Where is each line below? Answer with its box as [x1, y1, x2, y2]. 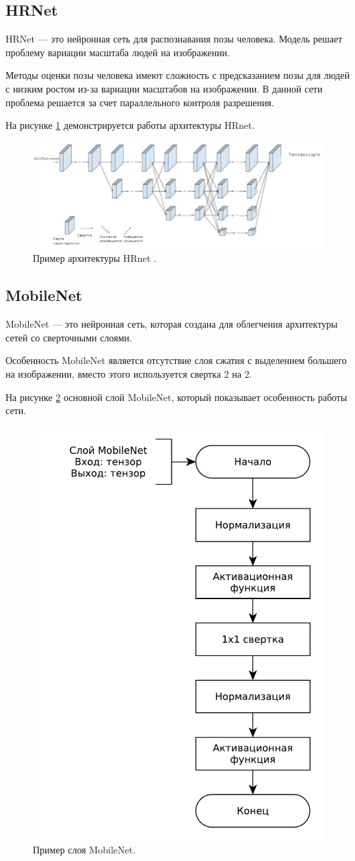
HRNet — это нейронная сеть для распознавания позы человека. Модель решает [5, 32, 343, 46]
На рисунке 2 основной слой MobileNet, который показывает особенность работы [5, 389, 347, 404]
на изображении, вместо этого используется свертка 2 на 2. [5, 367, 252, 381]
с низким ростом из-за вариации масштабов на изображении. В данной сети [5, 81, 323, 95]
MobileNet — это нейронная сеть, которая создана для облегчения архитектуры [5, 317, 338, 331]
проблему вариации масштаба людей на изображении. [5, 45, 230, 59]
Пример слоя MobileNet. [33, 842, 136, 856]
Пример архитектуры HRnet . [33, 251, 157, 265]
